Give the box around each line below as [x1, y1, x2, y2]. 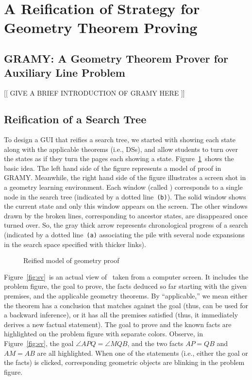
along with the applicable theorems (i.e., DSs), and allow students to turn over [4, 144, 238, 154]
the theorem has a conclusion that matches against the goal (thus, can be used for [4, 300, 248, 310]
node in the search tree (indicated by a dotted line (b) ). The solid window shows [4, 191, 246, 201]
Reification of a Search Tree [4, 112, 147, 127]
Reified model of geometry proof [23, 255, 119, 265]
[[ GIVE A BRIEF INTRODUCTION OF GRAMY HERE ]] [4, 88, 185, 98]
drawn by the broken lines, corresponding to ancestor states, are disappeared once [4, 210, 248, 220]
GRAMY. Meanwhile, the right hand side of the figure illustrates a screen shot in [4, 172, 246, 182]
